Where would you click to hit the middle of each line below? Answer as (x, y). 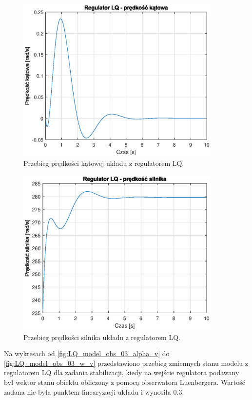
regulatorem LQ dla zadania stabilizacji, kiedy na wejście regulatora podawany (122, 372)
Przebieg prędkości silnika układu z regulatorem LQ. (102, 337)
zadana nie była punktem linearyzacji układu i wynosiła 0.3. (94, 391)
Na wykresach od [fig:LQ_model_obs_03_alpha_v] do (87, 353)
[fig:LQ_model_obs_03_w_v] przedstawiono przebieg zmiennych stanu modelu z (126, 363)
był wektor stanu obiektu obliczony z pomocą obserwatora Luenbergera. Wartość (125, 382)
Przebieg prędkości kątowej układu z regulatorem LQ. (104, 163)
